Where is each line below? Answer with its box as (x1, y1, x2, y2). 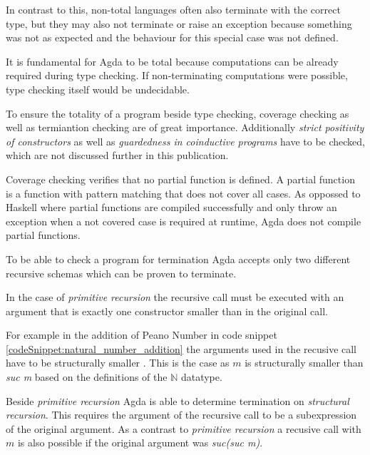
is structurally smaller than (245, 355, 364, 370)
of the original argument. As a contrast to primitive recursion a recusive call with (6, 421, 361, 436)
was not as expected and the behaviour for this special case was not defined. (6, 30, 339, 45)
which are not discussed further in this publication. (6, 148, 229, 163)
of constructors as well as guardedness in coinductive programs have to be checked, (6, 133, 365, 148)
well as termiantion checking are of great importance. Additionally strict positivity (6, 120, 364, 135)
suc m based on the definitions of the (6, 369, 168, 384)
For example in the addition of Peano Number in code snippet (6, 327, 277, 342)
